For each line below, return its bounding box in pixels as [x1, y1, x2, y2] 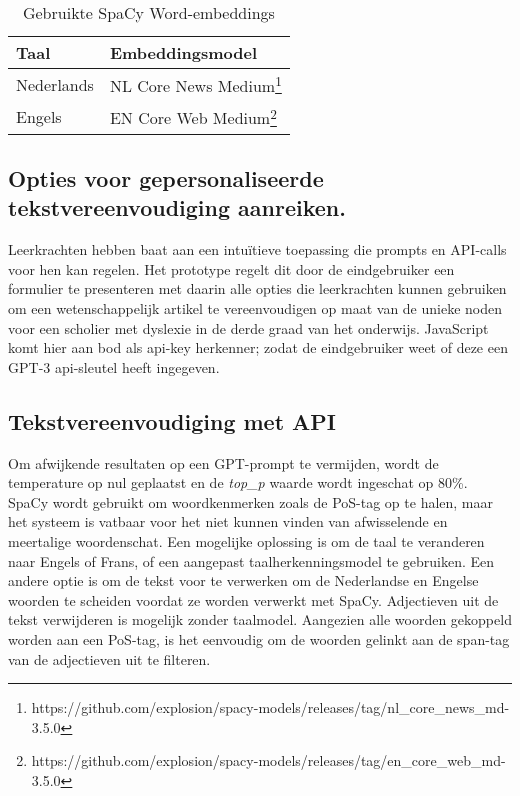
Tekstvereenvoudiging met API [8, 405, 337, 436]
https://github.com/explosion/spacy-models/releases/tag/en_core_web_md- [31, 750, 506, 771]
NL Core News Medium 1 [109, 71, 282, 98]
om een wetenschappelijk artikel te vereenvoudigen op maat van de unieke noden [8, 298, 503, 319]
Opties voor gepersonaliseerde [8, 163, 324, 194]
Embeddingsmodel [109, 41, 258, 64]
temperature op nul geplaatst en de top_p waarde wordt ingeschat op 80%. [8, 472, 468, 493]
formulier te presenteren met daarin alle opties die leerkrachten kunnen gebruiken [8, 278, 507, 299]
